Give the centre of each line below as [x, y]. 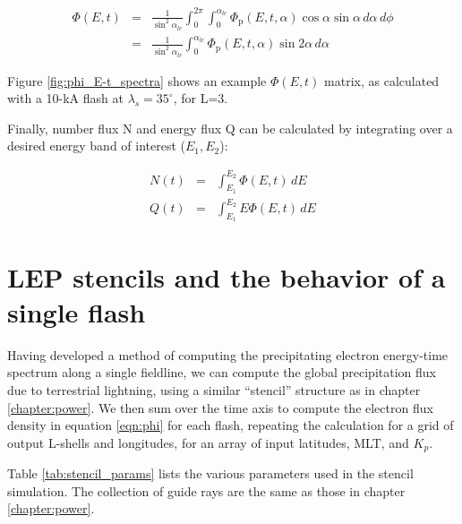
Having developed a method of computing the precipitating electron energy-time [228, 354]
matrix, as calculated [382, 80]
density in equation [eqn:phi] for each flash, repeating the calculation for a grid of [231, 425]
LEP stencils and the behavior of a [227, 276]
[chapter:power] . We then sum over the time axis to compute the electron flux [220, 407]
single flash [77, 311]
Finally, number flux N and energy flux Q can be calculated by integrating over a [230, 128]
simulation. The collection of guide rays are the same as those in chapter [206, 490]
